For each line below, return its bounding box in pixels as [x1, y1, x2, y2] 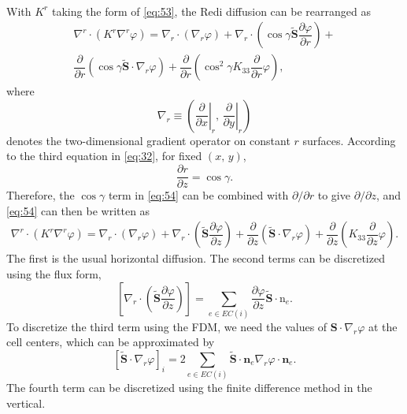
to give [317, 187, 350, 203]
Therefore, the [6, 187, 75, 203]
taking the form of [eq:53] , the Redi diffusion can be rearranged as [51, 2, 371, 19]
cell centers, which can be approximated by [6, 334, 215, 350]
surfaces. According [302, 132, 396, 148]
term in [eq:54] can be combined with [108, 187, 289, 203]
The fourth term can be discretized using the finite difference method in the [6, 379, 372, 396]
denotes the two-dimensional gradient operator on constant [6, 132, 290, 148]
